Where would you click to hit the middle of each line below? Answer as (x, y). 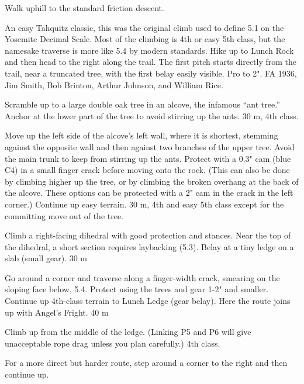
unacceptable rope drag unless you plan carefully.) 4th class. (113, 343)
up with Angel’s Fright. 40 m (57, 312)
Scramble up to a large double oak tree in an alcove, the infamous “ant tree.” (142, 104)
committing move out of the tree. (64, 215)
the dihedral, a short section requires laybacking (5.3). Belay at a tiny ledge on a (149, 246)
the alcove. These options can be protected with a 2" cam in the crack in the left (149, 193)
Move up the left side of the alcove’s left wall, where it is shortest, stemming (141, 135)
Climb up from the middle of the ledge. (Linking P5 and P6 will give (128, 332)
